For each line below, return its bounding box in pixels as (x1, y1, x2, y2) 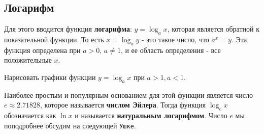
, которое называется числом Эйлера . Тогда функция (40, 99, 206, 110)
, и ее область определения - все (120, 44, 221, 55)
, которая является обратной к (167, 23, 259, 34)
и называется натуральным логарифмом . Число (75, 110, 227, 121)
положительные (4, 55, 52, 65)
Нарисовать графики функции (4, 71, 96, 82)
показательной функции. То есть (4, 34, 104, 44)
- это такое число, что (142, 34, 209, 44)
